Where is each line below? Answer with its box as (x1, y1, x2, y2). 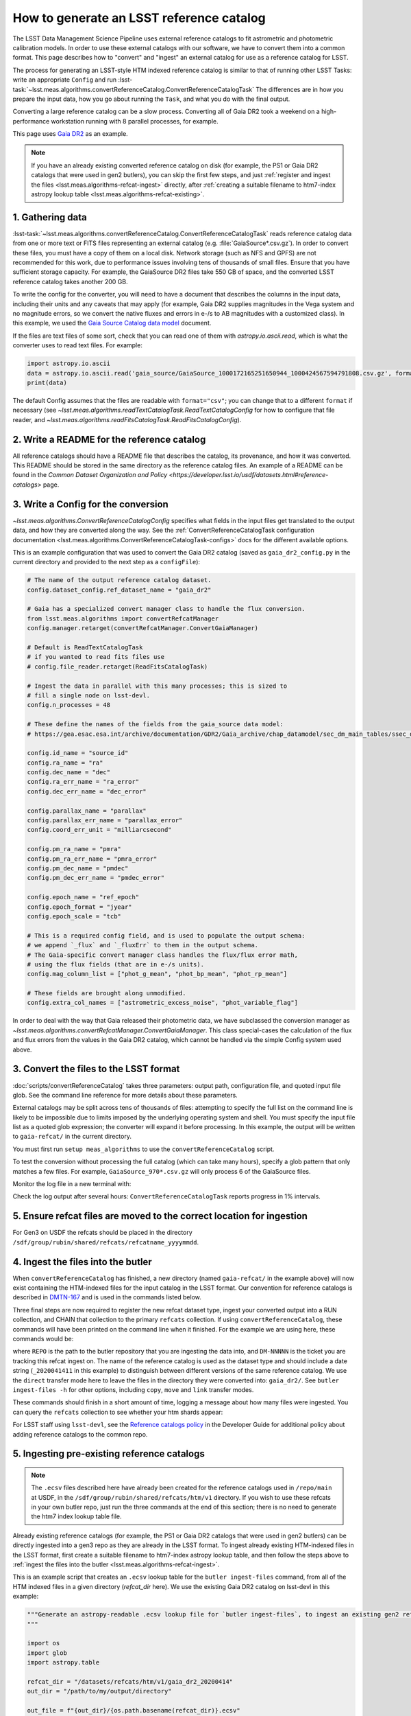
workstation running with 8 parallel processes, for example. (51, 117, 219, 125)
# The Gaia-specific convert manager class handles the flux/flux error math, (27, 951, 298, 959)
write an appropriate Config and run (12, 76, 117, 84)
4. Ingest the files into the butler (12, 1256, 152, 1268)
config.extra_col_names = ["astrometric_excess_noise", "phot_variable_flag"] (27, 999, 298, 1007)
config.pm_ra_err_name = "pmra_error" (27, 855, 158, 863)
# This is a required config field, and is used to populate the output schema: (27, 931, 306, 940)
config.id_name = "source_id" (27, 749, 129, 757)
